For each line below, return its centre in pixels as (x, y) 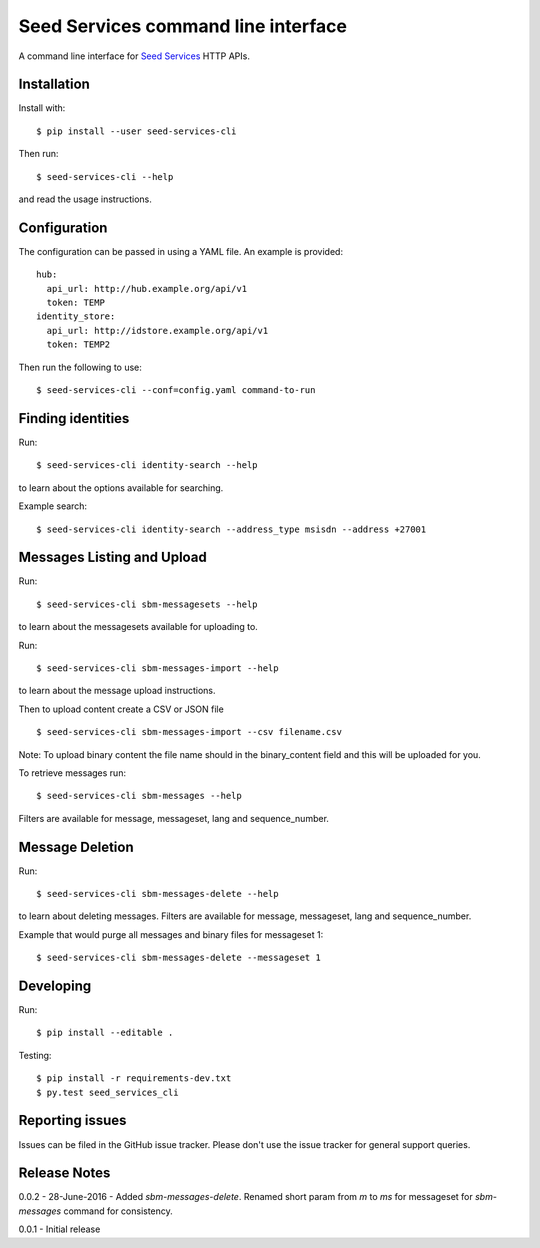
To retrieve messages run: (72, 772)
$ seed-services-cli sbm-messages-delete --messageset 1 (179, 958)
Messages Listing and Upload (112, 557)
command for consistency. (118, 1211)
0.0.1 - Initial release (59, 1229)
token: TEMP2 (78, 344)
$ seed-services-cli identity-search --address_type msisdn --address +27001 (231, 529)
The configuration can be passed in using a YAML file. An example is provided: (181, 251)
